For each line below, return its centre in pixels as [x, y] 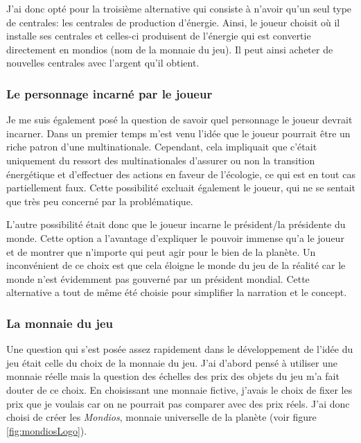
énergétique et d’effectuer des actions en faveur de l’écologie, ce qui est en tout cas [181, 174]
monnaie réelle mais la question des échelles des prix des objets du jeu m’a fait [173, 376]
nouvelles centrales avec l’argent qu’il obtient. [103, 63]
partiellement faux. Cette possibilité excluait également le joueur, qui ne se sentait [181, 188]
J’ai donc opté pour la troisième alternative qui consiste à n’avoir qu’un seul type [179, 8]
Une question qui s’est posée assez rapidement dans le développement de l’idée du [180, 349]
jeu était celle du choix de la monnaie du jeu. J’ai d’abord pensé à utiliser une [172, 362]
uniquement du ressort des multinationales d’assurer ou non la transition [161, 160]
